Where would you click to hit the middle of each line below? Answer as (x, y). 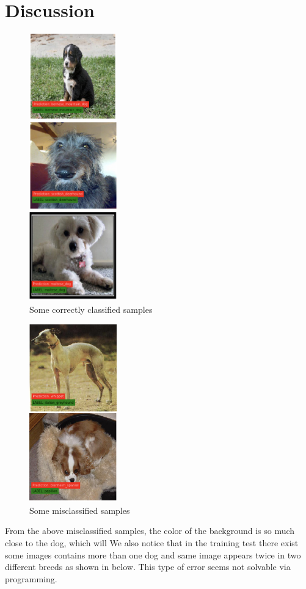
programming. (31, 578)
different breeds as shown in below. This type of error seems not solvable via (148, 567)
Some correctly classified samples (91, 309)
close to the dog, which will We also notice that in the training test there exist (152, 543)
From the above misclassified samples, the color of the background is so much (150, 531)
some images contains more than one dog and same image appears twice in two (153, 554)
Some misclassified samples (80, 510)
